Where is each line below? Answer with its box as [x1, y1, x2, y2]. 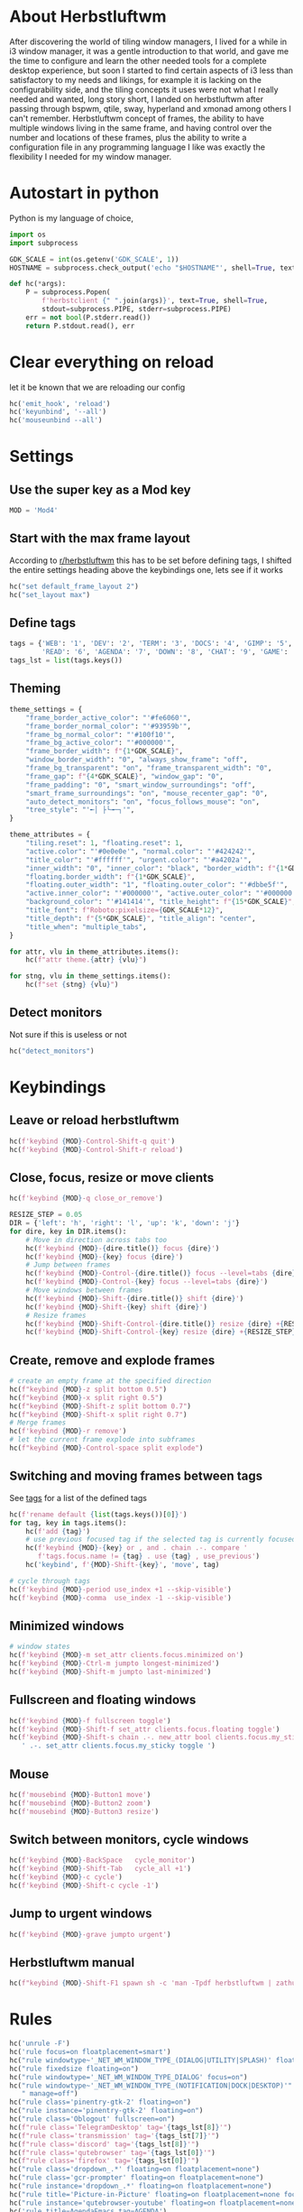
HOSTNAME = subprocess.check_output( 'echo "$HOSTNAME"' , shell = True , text [9, 263, 297, 272]
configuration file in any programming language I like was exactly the [9, 142, 266, 152]
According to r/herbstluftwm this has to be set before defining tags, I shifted [9, 555, 292, 566]
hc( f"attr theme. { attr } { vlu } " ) [25, 955, 147, 964]
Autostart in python [9, 183, 160, 204]
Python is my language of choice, [9, 212, 133, 223]
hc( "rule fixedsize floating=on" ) [9, 2064, 140, 2073]
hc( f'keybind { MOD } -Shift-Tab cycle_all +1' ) [9, 1865, 192, 1874]
